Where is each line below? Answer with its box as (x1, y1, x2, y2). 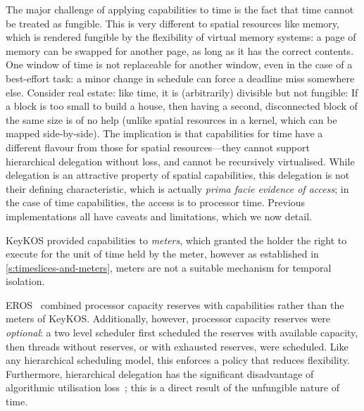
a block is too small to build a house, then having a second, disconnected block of (6, 99, 358, 113)
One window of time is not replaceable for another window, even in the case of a (6, 57, 353, 72)
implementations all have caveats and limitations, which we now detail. (6, 208, 312, 223)
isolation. (6, 274, 45, 289)
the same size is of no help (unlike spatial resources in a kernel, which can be (6, 112, 337, 127)
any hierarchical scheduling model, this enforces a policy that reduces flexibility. (6, 353, 350, 367)
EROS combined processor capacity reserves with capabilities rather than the (6, 297, 344, 312)
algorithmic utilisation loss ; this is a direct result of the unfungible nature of (6, 380, 339, 395)
